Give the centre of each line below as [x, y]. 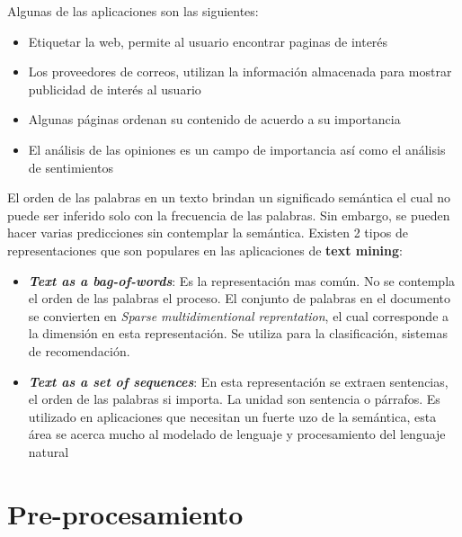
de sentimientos [71, 167]
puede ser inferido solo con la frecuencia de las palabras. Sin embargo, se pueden [229, 215]
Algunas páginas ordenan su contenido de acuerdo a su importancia [214, 119]
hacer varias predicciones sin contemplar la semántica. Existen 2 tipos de [208, 233]
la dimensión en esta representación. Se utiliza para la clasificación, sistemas [238, 333]
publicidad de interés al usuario [115, 89]
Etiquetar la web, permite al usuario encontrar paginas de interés [208, 41]
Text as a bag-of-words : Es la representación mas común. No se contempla [242, 280]
